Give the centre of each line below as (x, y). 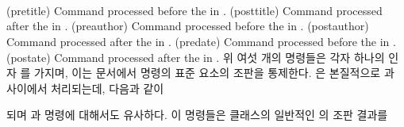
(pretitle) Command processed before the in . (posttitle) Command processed (194, 10)
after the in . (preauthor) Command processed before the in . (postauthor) (188, 26)
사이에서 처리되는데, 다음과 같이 (85, 88)
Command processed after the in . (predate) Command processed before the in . (201, 41)
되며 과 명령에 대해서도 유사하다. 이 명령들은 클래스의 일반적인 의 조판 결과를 (197, 115)
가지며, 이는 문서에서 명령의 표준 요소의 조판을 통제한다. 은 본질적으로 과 (214, 73)
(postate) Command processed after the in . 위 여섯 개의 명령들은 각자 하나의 (196, 57)
